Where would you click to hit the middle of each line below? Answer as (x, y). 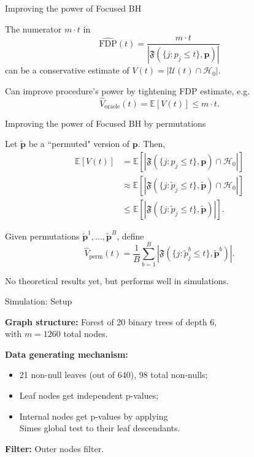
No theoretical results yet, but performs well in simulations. (117, 280)
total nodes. (86, 334)
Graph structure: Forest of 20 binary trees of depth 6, (111, 321)
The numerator (33, 28)
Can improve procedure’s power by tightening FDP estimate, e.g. (128, 90)
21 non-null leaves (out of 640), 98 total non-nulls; (114, 375)
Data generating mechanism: (67, 354)
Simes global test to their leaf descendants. (100, 428)
